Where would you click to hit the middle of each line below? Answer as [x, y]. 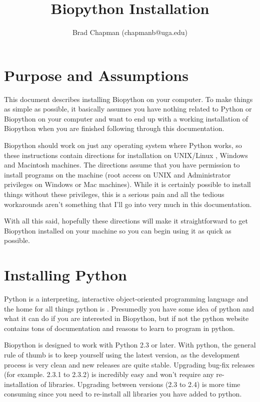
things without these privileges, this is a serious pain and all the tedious [114, 194]
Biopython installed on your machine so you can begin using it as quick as [118, 230]
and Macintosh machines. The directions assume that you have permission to [122, 165]
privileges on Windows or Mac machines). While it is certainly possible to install [127, 184]
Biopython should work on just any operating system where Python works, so [123, 145]
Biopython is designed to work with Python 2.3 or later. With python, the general [130, 345]
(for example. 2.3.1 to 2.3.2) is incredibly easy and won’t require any [109, 374]
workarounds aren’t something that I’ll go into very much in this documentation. [128, 204]
